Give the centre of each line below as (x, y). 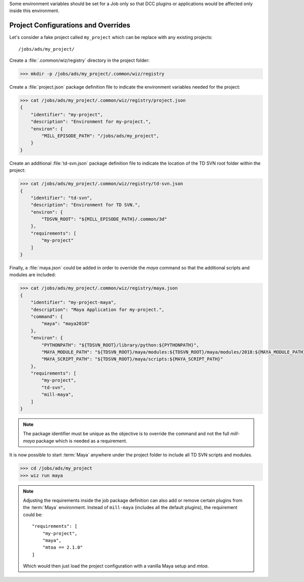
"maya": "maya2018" (65, 324)
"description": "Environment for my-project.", (91, 122)
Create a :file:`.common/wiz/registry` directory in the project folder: (80, 60)
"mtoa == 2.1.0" (63, 548)
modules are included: (33, 275)
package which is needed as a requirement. (82, 441)
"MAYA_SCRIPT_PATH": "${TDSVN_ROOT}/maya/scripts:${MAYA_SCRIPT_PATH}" (132, 359)
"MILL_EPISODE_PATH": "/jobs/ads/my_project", (100, 136)
